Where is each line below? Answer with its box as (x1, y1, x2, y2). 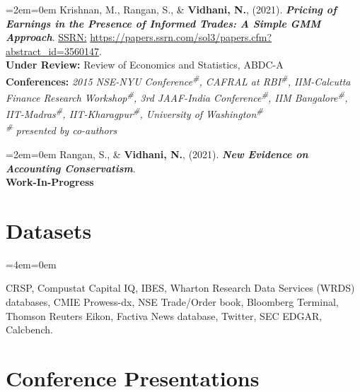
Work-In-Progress (6, 174, 94, 189)
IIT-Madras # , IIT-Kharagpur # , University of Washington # (6, 105, 263, 121)
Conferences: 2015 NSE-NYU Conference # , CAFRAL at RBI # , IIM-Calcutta (6, 71, 351, 88)
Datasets (6, 215, 92, 244)
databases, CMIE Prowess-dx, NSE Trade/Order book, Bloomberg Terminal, (6, 295, 339, 309)
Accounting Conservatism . (6, 160, 136, 175)
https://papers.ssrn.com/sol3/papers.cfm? (90, 30, 272, 44)
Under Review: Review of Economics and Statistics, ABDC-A (6, 57, 284, 72)
